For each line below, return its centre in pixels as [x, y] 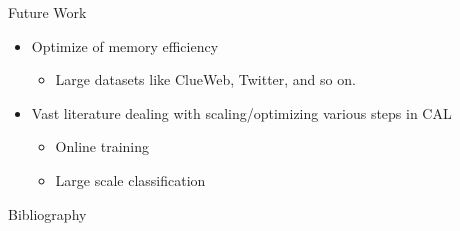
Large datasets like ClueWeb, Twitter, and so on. [205, 79]
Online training [102, 146]
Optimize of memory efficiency [125, 45]
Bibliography [47, 213]
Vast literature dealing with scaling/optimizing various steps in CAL [241, 112]
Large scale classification [130, 179]
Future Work [47, 12]
